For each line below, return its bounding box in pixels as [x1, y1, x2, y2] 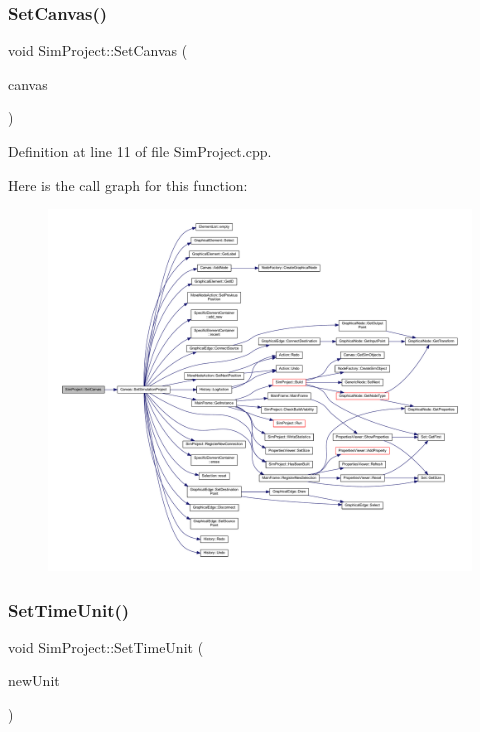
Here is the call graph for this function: [8, 174, 248, 195]
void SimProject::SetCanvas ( [8, 40, 188, 61]
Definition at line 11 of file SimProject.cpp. [8, 141, 272, 161]
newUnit [8, 670, 60, 691]
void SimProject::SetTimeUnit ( [8, 636, 204, 657]
